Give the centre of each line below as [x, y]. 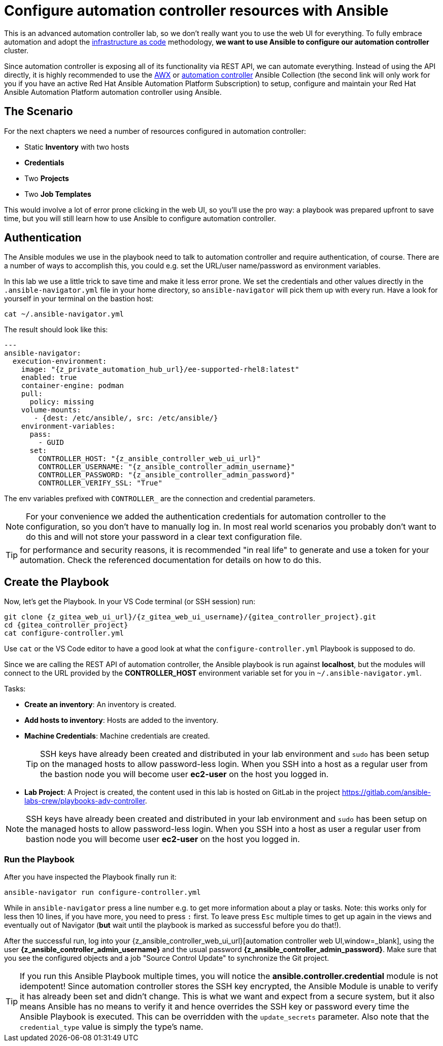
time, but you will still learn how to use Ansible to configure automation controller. [140, 218]
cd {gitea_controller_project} [66, 625]
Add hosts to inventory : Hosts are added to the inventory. [122, 720]
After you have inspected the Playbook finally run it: [90, 877]
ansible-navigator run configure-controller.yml [103, 893]
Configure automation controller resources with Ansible [196, 11]
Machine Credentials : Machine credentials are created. [117, 736]
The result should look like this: [56, 330]
